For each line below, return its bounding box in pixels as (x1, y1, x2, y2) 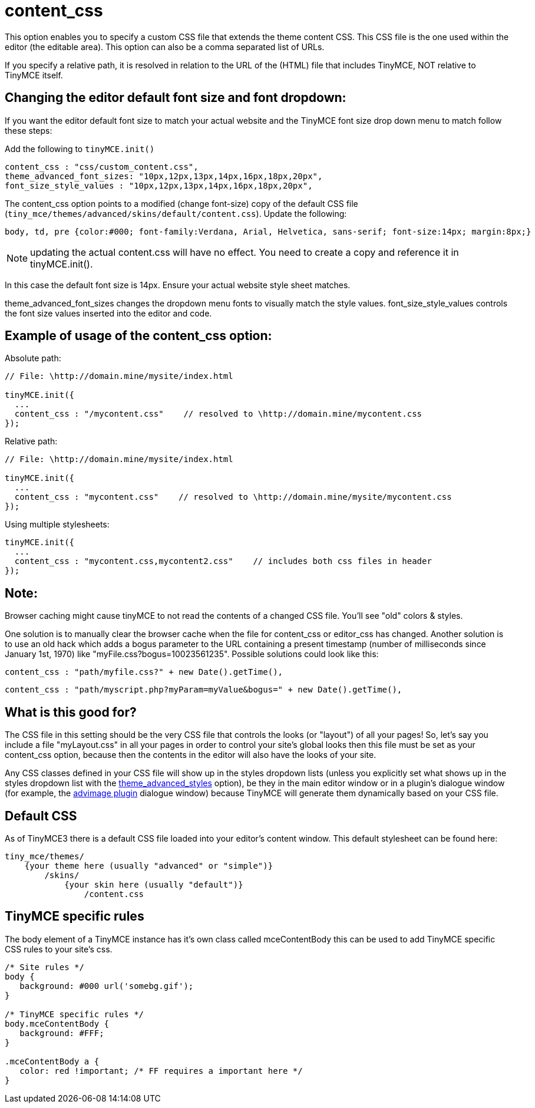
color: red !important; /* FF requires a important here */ (19, 1066, 303, 1076)
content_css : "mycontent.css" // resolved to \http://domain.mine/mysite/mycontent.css (14, 492, 452, 502)
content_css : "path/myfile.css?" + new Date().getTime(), (5, 667, 283, 677)
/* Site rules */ (5, 962, 84, 972)
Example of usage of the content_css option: (5, 328, 272, 344)
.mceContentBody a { (5, 1056, 100, 1066)
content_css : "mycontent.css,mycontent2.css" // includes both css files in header (14, 556, 432, 566)
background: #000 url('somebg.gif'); (19, 981, 194, 991)
